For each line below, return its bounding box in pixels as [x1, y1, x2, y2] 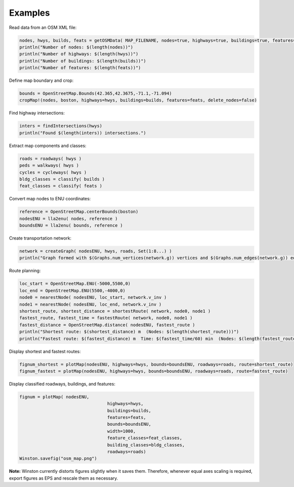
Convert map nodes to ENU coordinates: [9, 196, 91, 202]
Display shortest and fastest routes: [9, 348, 81, 354]
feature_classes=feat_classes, [107, 435, 182, 441]
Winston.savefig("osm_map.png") [19, 456, 98, 462]
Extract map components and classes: [9, 143, 87, 148]
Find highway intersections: [9, 110, 65, 116]
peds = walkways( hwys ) [19, 163, 79, 169]
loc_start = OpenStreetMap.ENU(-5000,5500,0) [19, 281, 131, 287]
